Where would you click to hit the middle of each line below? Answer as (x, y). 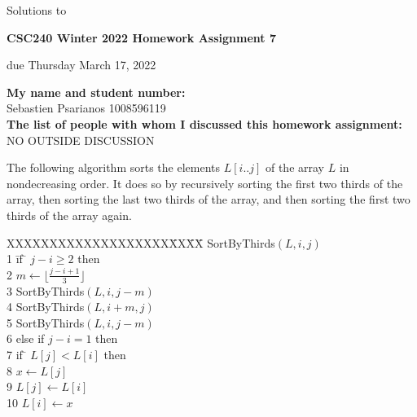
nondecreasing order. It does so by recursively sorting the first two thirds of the (205, 183)
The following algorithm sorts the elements (114, 167)
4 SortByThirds (46, 307)
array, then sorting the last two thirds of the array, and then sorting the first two (208, 199)
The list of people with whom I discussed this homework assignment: (204, 123)
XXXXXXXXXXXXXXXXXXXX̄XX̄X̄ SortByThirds (141, 242)
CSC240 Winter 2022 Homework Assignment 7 (142, 37)
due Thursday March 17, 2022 (81, 65)
